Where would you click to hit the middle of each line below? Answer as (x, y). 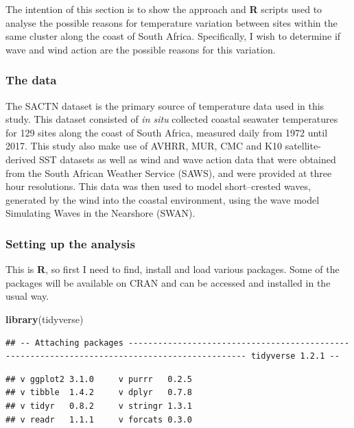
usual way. (27, 296)
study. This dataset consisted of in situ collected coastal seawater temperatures (172, 119)
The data (31, 80)
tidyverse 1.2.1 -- (295, 356)
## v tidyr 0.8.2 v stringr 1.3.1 (99, 406)
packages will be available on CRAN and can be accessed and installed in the (168, 282)
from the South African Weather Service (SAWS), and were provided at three (169, 173)
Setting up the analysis (70, 243)
